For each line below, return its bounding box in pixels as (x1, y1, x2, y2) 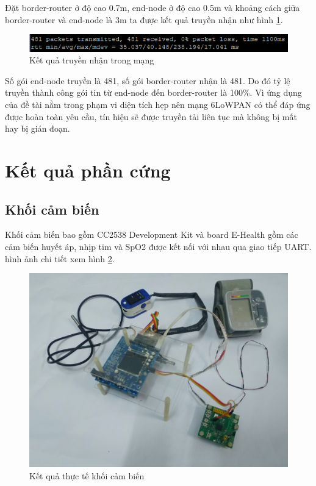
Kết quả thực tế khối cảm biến (29, 469, 145, 482)
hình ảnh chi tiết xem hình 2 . (5, 252, 115, 265)
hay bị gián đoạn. (5, 122, 70, 135)
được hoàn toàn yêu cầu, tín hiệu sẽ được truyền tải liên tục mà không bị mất (5, 110, 297, 123)
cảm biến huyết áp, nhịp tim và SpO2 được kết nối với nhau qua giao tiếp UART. (5, 240, 312, 252)
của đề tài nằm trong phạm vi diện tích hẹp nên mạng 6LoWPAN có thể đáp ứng (5, 98, 311, 110)
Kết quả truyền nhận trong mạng (29, 54, 154, 66)
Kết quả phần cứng (5, 157, 171, 182)
